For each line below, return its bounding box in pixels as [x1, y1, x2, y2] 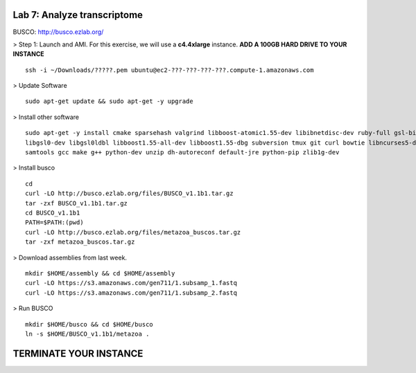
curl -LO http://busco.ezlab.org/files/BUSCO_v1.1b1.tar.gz [25, 190, 234, 197]
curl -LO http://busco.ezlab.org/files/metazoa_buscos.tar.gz [25, 228, 241, 236]
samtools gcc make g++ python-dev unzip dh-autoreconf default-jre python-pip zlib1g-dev [25, 149, 340, 156]
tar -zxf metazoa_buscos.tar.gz [25, 238, 135, 246]
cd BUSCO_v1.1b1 [25, 208, 80, 217]
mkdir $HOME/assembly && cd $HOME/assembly [25, 269, 175, 277]
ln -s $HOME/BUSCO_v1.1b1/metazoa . [25, 329, 150, 338]
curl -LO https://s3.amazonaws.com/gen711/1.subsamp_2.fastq [25, 289, 237, 297]
